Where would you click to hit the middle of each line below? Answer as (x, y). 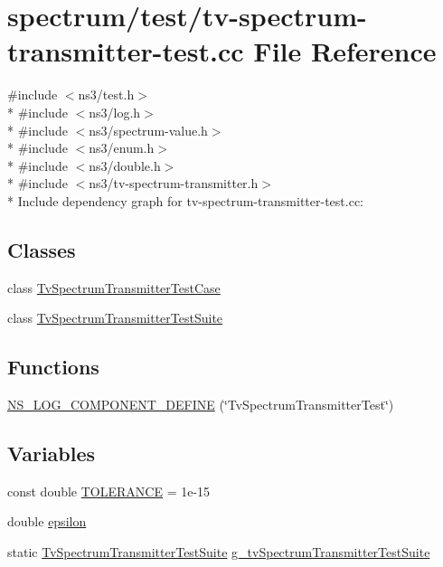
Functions (53, 367)
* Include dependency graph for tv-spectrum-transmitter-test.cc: (185, 200)
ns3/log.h (115, 112)
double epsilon (47, 521)
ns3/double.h (125, 165)
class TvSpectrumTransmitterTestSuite (115, 318)
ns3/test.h (106, 94)
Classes (42, 249)
